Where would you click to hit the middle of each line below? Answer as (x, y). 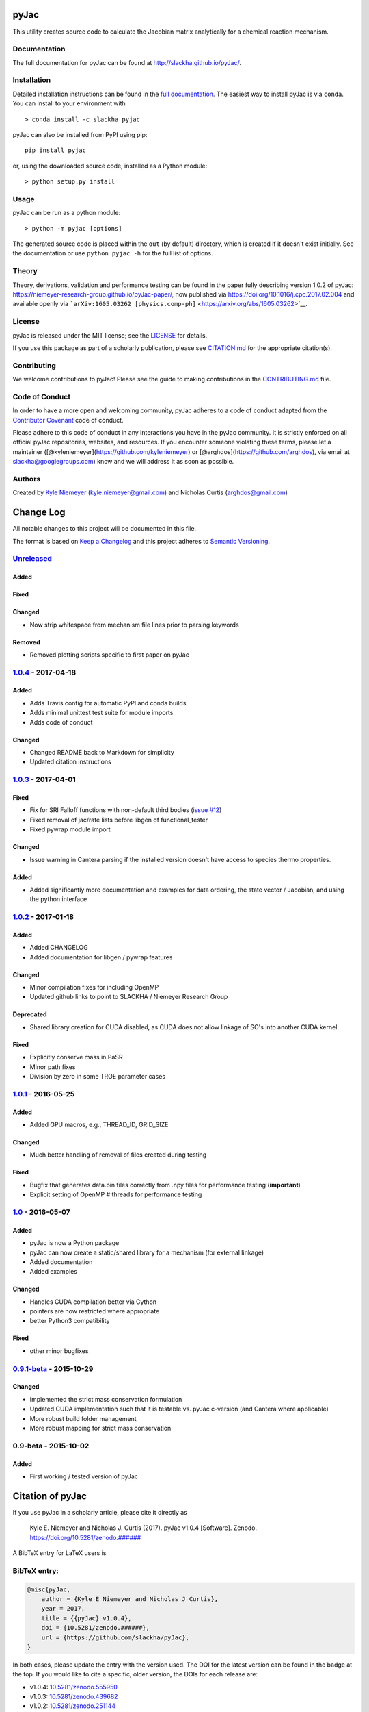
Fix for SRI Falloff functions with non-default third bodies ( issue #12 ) (126, 810)
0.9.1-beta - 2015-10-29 (53, 1368)
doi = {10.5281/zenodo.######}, (96, 1628)
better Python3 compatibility (70, 1321)
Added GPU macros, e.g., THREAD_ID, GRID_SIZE (99, 1124)
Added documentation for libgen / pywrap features (101, 957)
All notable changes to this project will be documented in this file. (105, 529)
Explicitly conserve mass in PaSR (76, 1057)
